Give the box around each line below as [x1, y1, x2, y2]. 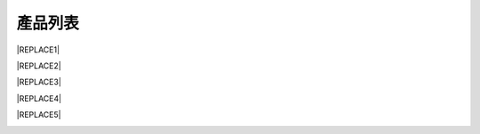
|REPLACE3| [16, 76, 62, 88]
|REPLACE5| [16, 109, 61, 120]
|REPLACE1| [16, 44, 60, 55]
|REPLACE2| [16, 60, 61, 71]
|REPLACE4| [16, 93, 62, 104]
